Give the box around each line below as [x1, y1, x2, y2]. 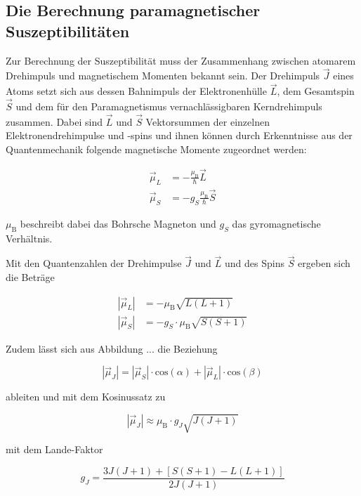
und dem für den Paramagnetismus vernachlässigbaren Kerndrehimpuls [15, 99, 322, 114]
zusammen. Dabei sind [6, 114, 103, 129]
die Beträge [6, 269, 55, 284]
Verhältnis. [6, 230, 53, 245]
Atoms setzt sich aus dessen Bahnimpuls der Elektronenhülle [6, 84, 267, 98]
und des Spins [225, 256, 284, 270]
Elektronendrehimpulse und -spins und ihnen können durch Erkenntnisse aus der [6, 128, 353, 143]
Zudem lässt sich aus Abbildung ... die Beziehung [6, 341, 218, 355]
